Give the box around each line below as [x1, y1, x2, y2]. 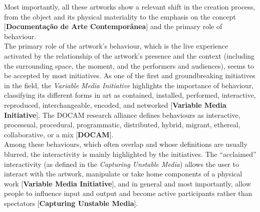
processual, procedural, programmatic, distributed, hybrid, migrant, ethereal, [4, 119, 240, 130]
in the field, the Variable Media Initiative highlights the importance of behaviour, [4, 80, 254, 90]
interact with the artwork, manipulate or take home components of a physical [4, 168, 242, 179]
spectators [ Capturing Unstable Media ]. [4, 197, 138, 208]
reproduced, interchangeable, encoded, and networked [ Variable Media [4, 99, 226, 110]
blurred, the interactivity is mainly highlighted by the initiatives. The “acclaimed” [4, 148, 256, 159]
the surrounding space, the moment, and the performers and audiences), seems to [4, 60, 254, 71]
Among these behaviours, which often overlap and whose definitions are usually [4, 139, 247, 149]
